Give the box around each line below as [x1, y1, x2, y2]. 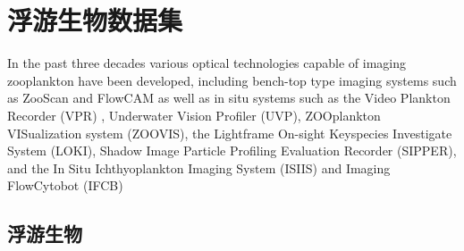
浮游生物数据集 [7, 2, 183, 38]
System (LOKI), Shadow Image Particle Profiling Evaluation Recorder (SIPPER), [7, 141, 457, 160]
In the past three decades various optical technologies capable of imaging [7, 54, 407, 72]
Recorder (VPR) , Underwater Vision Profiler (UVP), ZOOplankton [7, 105, 381, 124]
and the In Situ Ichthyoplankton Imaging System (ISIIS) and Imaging [7, 158, 391, 177]
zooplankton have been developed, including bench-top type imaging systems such [7, 71, 457, 89]
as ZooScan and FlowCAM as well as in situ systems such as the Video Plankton [7, 88, 451, 107]
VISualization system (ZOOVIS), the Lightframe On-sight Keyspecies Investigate [7, 123, 452, 142]
